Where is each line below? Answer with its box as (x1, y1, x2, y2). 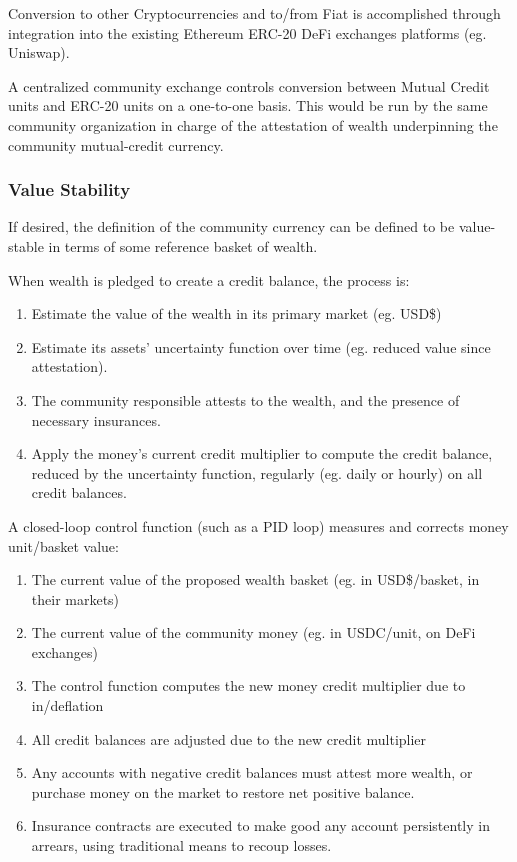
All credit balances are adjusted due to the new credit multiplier (31, 728, 427, 749)
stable (8, 235, 44, 256)
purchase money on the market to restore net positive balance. (31, 781, 415, 802)
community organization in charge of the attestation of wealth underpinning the (8, 114, 498, 135)
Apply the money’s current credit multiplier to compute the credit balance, (31, 443, 493, 464)
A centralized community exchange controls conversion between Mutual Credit (8, 75, 490, 96)
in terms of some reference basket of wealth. (48, 235, 318, 256)
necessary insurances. (31, 409, 161, 430)
